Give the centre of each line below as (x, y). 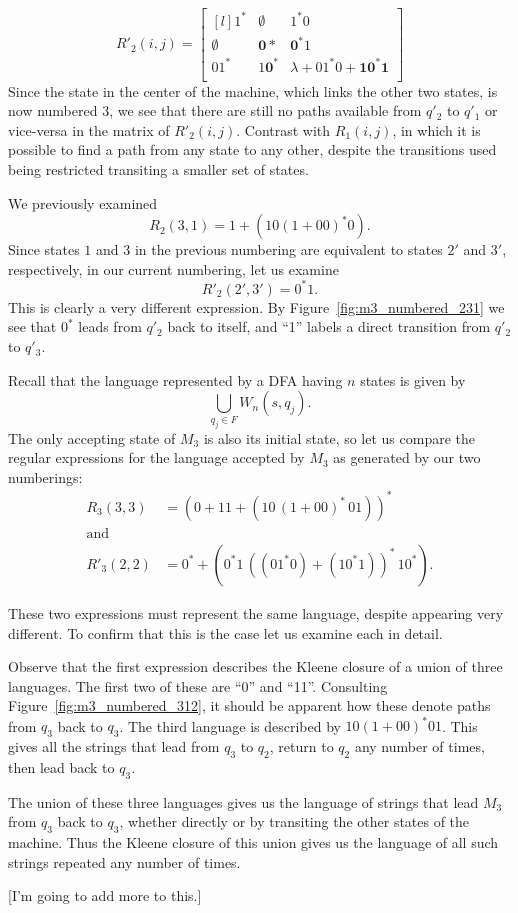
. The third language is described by (230, 725)
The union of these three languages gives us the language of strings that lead (243, 801)
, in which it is (436, 129)
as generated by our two (407, 457)
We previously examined (83, 202)
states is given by (413, 379)
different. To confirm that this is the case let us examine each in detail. (225, 632)
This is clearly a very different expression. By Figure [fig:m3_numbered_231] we (256, 306)
